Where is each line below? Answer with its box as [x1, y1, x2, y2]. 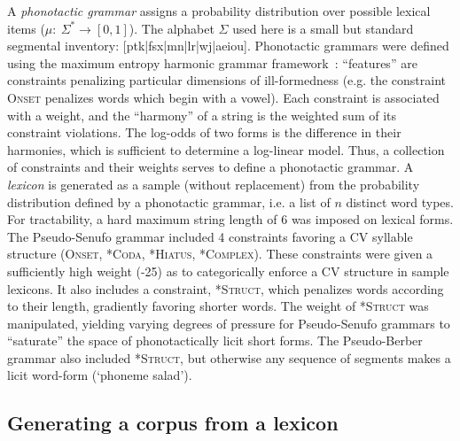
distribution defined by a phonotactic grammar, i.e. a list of [7, 192, 331, 211]
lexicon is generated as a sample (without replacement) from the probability [7, 174, 420, 193]
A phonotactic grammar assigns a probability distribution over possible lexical [7, 2, 431, 19]
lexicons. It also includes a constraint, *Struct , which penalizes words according [7, 279, 444, 298]
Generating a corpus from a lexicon [7, 409, 339, 437]
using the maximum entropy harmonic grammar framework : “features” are [7, 53, 417, 72]
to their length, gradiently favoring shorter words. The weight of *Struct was [7, 297, 429, 315]
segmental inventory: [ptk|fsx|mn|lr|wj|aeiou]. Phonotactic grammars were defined [7, 36, 449, 55]
